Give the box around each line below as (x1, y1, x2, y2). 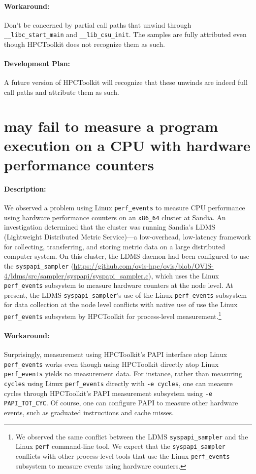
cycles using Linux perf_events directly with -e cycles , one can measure (4, 378, 233, 389)
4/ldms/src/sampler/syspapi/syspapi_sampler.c (4, 270, 149, 280)
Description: (4, 183, 46, 194)
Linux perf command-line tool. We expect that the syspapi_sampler (15, 441, 225, 451)
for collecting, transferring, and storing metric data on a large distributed (4, 241, 225, 251)
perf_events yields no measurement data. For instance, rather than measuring (4, 368, 242, 379)
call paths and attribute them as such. (4, 87, 119, 97)
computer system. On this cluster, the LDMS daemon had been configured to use (4, 251, 249, 261)
